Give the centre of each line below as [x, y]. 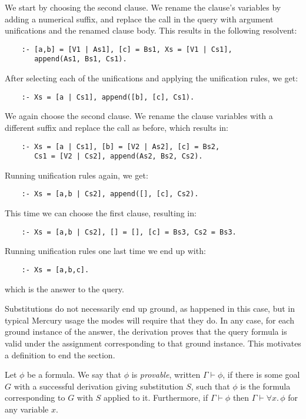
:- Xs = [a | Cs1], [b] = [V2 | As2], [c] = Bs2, [121, 146]
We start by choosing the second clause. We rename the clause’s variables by [143, 7]
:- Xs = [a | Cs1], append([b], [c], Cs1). [108, 97]
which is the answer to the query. [64, 288]
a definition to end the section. [60, 354]
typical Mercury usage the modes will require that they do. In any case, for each [149, 320]
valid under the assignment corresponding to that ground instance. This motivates [153, 343]
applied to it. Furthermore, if [156, 397]
